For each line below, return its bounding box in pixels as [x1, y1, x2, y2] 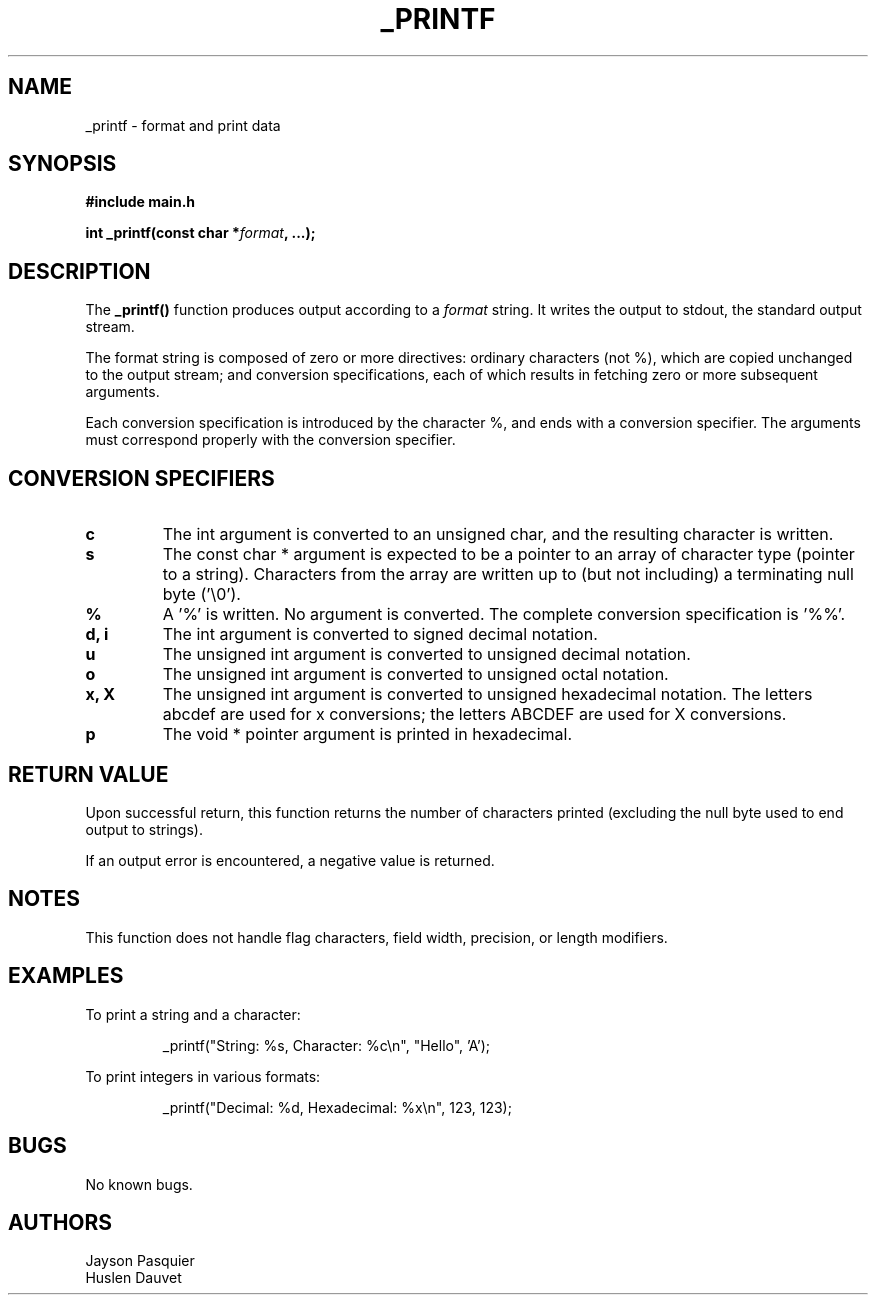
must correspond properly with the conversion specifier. [85, 431, 456, 449]
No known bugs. [85, 1175, 193, 1193]
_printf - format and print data [85, 116, 281, 134]
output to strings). [85, 820, 203, 838]
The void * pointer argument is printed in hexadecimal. [162, 724, 572, 745]
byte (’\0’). [162, 584, 241, 605]
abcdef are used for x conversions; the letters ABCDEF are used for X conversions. [162, 704, 787, 725]
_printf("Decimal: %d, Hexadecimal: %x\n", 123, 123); [162, 1098, 512, 1116]
